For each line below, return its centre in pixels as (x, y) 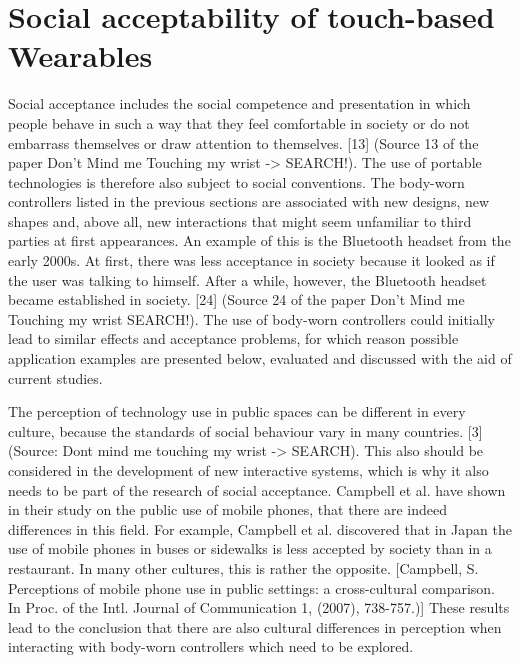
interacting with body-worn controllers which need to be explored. (211, 646)
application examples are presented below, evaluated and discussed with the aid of (260, 358)
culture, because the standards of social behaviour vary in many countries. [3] (245, 430)
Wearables (80, 55)
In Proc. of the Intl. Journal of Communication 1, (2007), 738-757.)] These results (259, 607)
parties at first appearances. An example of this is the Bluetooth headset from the (259, 240)
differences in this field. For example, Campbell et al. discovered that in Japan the (260, 528)
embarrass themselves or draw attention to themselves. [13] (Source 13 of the (243, 142)
